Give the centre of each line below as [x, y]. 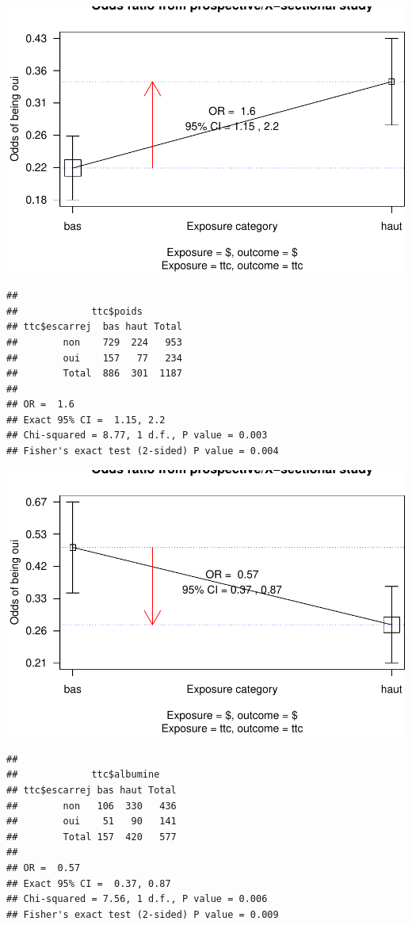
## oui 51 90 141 [92, 822]
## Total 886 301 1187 [94, 374]
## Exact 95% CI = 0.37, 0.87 [89, 883]
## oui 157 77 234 [94, 358]
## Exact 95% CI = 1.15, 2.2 [86, 420]
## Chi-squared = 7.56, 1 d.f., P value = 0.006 [137, 899]
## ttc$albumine [83, 775]
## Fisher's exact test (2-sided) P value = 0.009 [143, 914]
